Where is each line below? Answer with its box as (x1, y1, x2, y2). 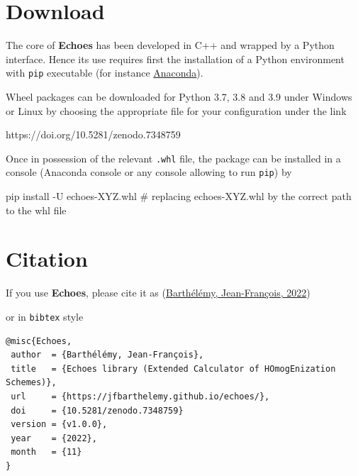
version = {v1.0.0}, (11, 419, 108, 430)
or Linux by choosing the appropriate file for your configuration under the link (6, 103, 347, 118)
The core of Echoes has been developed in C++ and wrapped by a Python (6, 38, 335, 52)
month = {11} (11, 447, 82, 458)
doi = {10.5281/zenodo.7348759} (11, 405, 184, 416)
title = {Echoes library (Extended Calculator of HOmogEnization (11, 363, 336, 374)
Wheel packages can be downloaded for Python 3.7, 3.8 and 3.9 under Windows (6, 89, 352, 104)
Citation (6, 244, 88, 273)
